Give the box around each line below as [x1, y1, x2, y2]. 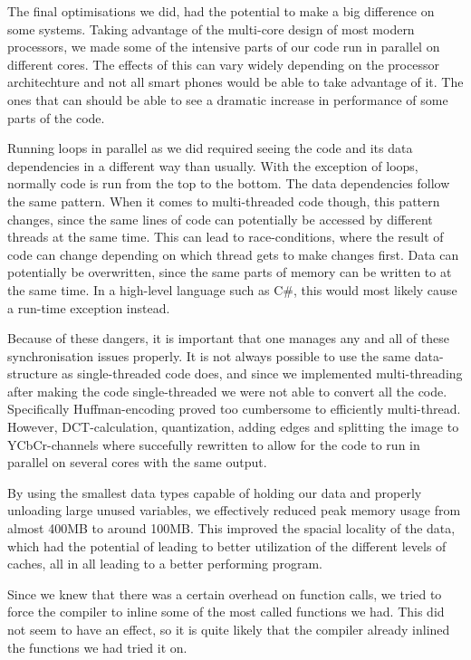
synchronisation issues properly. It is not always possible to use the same [7, 346, 411, 365]
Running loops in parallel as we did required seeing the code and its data [7, 139, 413, 158]
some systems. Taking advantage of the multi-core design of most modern [7, 19, 415, 38]
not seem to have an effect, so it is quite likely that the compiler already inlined [7, 620, 450, 638]
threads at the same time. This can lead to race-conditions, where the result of [7, 227, 444, 246]
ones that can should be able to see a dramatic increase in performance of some [7, 90, 448, 109]
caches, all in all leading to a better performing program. [7, 554, 322, 573]
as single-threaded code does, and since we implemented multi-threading [62, 364, 463, 383]
